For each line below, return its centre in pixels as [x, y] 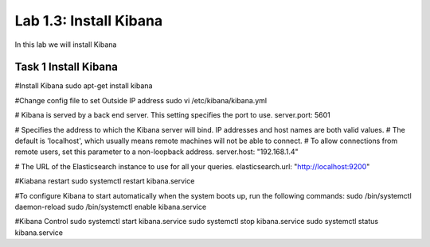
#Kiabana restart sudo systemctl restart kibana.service [105, 181]
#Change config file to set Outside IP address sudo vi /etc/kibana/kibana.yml [141, 100]
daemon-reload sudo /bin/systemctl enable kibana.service [111, 206]
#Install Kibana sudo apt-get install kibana [84, 86]
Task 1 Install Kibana [66, 67]
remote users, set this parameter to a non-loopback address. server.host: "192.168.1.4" [156, 152]
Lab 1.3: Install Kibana [89, 21]
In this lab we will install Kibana [66, 44]
